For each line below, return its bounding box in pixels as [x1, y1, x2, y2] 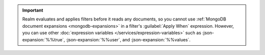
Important [22, 7, 44, 13]
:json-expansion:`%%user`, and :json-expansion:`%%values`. [66, 37, 191, 42]
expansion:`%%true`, [22, 37, 65, 42]
